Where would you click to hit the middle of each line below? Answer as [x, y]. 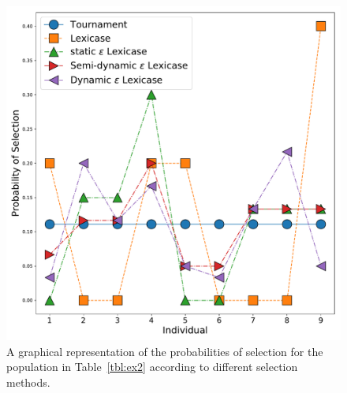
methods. [28, 382]
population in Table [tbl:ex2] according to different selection [152, 367]
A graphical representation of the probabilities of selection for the [165, 351]
